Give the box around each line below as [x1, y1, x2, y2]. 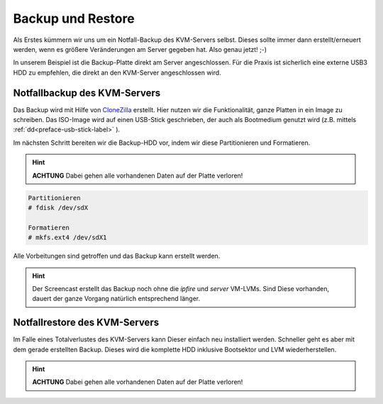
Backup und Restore [13, 11, 135, 26]
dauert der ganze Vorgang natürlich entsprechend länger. [32, 295, 201, 303]
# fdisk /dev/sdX [28, 203, 89, 212]
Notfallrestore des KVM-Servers [13, 317, 160, 329]
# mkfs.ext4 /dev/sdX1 [28, 234, 107, 241]
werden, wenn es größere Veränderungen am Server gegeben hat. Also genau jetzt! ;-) [13, 45, 267, 53]
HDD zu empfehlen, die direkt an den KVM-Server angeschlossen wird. [13, 68, 221, 77]
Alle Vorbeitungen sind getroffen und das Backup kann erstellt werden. [13, 252, 221, 261]
